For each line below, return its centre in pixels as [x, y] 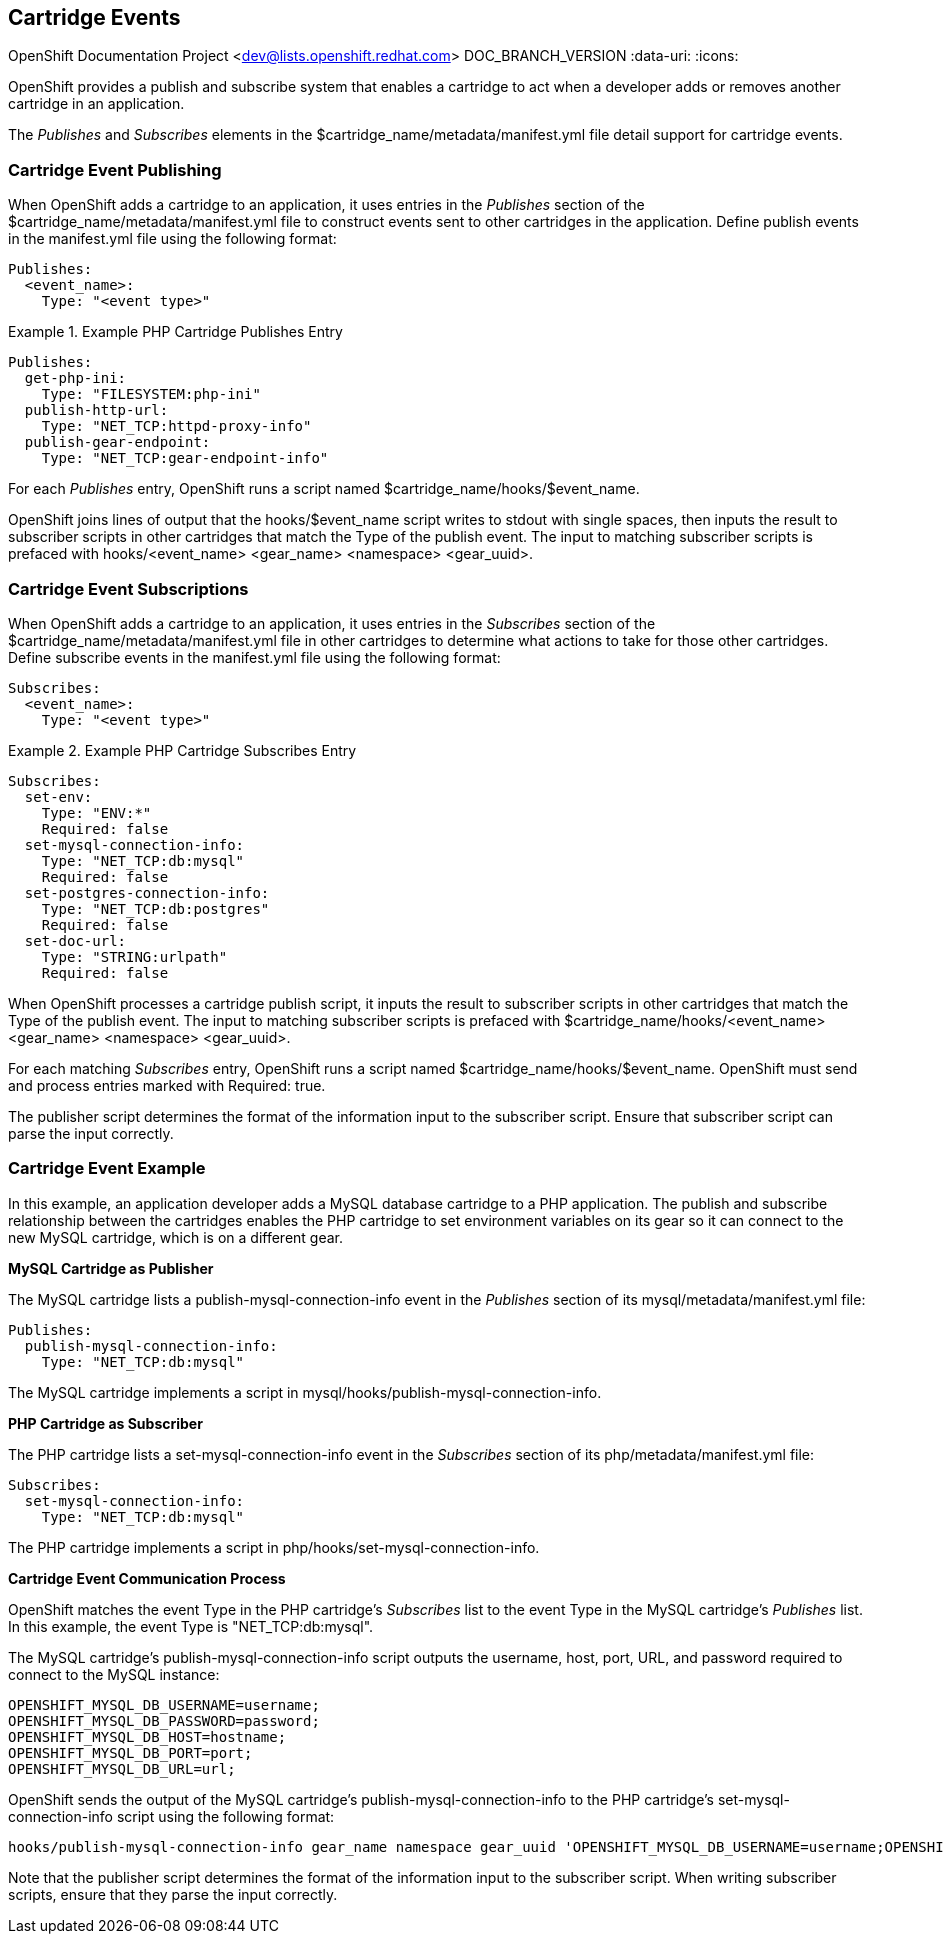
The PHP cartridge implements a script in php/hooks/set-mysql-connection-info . [274, 1547]
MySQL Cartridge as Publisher [111, 1268]
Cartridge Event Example [107, 1168]
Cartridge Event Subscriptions [128, 588]
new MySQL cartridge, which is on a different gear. [176, 1237]
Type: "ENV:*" [96, 812]
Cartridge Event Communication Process [147, 1578]
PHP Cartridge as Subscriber [105, 1423]
